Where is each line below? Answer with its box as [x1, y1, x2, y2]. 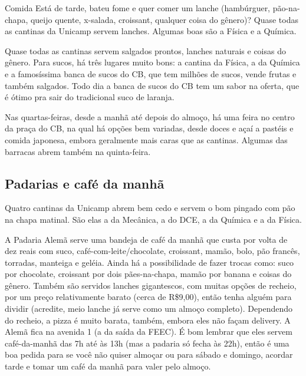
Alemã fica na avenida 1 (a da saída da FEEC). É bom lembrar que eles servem [5, 325, 292, 338]
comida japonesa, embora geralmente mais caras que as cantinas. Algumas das [5, 133, 288, 146]
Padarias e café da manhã [5, 174, 164, 192]
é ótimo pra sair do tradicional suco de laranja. [5, 91, 175, 103]
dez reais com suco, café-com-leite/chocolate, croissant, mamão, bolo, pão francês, [5, 245, 300, 257]
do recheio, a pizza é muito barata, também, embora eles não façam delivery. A [5, 314, 291, 326]
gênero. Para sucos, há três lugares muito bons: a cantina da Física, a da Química [5, 56, 300, 68]
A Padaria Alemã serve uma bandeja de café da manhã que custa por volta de [5, 233, 288, 245]
